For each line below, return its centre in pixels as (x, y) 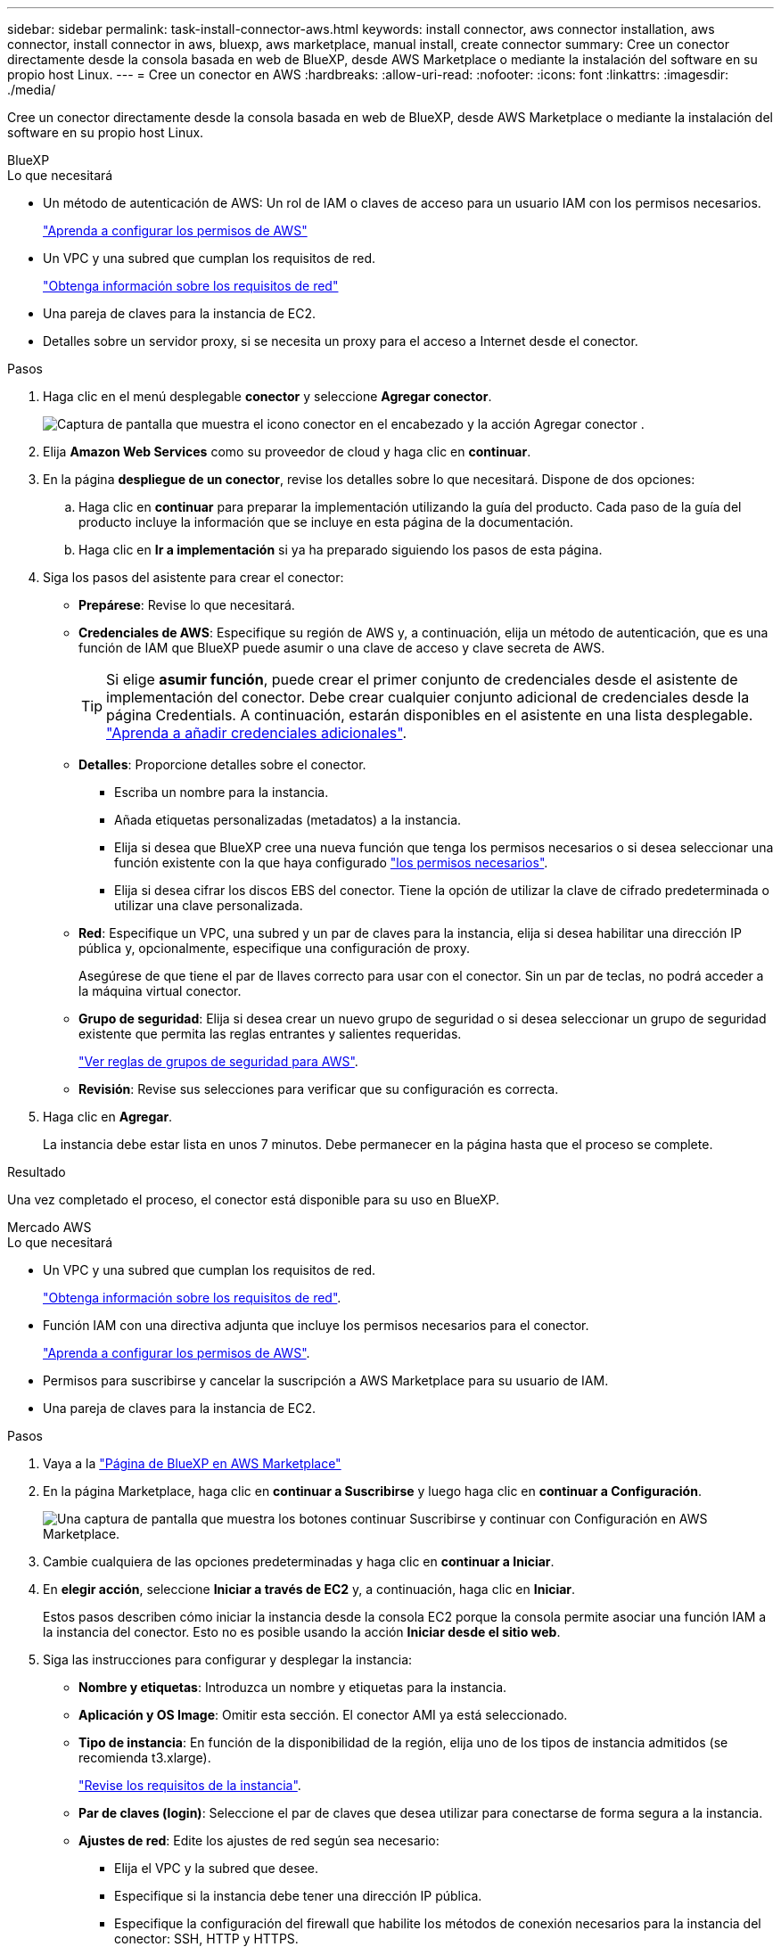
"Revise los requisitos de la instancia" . (190, 1785)
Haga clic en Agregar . (108, 1117)
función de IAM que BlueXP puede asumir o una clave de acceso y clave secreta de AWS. (342, 648)
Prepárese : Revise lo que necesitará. (187, 605)
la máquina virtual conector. (160, 991)
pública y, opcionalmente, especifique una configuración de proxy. (274, 948)
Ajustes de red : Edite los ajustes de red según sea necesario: (259, 1840)
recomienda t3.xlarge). (145, 1758)
